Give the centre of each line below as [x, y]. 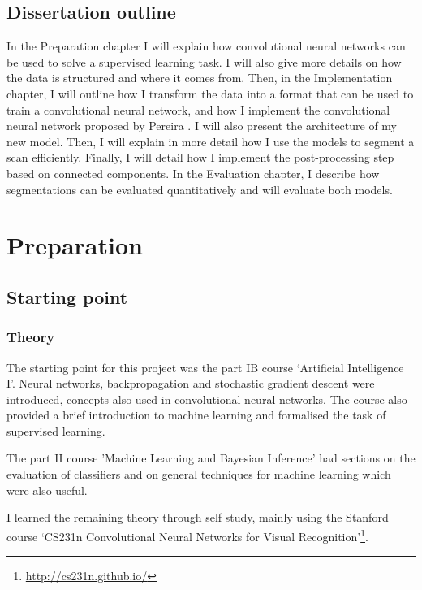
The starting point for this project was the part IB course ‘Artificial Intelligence [205, 367]
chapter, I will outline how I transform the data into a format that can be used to [210, 93]
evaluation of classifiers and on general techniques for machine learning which [199, 474]
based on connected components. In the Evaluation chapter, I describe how [193, 173]
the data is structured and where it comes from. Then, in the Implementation [200, 78]
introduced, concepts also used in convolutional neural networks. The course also [207, 399]
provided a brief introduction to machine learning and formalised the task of [196, 415]
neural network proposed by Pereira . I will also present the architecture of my [202, 126]
